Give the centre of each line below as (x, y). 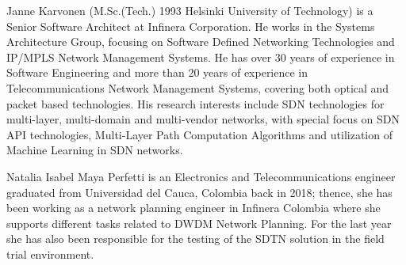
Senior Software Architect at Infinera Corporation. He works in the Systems (191, 26)
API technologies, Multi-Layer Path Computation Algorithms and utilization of (199, 134)
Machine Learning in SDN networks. (95, 150)
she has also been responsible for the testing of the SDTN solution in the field (195, 238)
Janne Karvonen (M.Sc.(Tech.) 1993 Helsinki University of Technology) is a (190, 10)
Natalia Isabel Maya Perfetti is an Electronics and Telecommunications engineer (201, 176)
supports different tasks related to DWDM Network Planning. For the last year (199, 223)
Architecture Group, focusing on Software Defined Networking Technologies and (201, 42)
